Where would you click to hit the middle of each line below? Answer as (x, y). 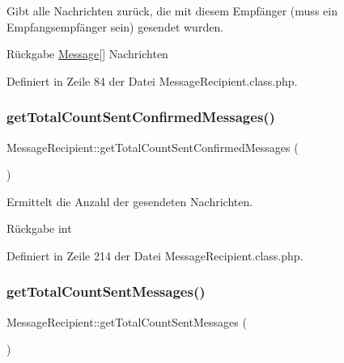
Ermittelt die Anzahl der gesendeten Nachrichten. (130, 201)
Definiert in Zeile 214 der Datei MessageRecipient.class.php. (155, 255)
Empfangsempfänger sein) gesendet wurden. (115, 26)
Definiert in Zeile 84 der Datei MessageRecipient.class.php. (152, 80)
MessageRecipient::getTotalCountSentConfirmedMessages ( (153, 147)
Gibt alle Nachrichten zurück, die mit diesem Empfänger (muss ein (172, 11)
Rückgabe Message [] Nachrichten (87, 54)
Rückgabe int (39, 228)
